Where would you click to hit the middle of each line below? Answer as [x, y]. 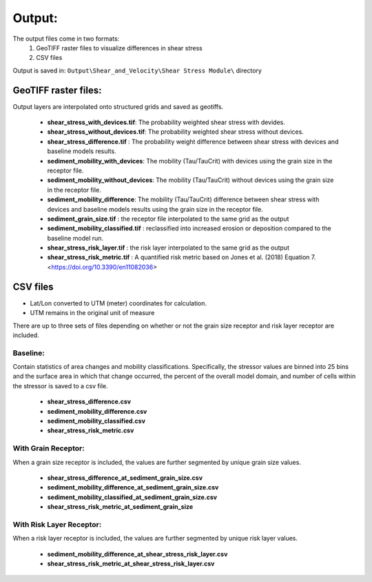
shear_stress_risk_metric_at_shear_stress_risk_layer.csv [131, 564]
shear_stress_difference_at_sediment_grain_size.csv [125, 478]
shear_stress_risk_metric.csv [91, 430]
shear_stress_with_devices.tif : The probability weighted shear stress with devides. [166, 122]
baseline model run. [75, 238]
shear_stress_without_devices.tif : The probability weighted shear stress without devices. [176, 132]
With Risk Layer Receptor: [57, 524]
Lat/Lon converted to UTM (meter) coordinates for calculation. [118, 303]
